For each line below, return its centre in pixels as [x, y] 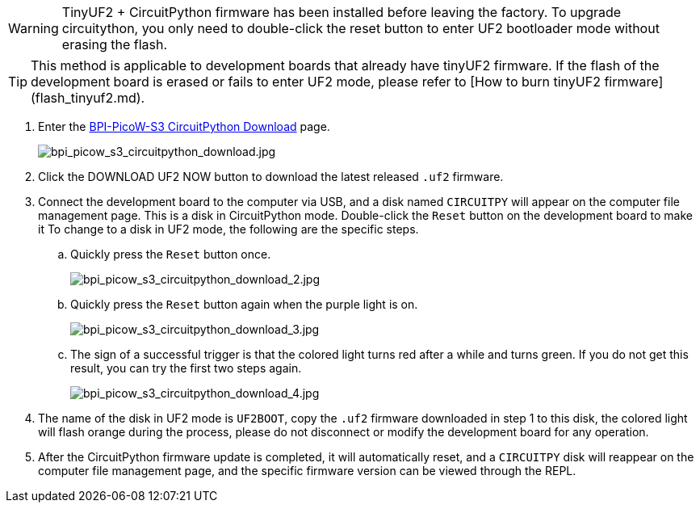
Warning [34, 28]
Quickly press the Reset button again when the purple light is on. [244, 304]
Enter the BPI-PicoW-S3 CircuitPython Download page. [184, 126]
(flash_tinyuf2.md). [88, 98]
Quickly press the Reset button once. [171, 254]
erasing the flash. [115, 44]
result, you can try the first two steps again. [186, 368]
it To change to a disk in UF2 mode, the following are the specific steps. [228, 229]
